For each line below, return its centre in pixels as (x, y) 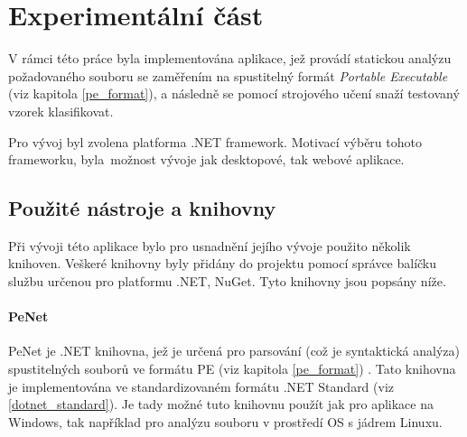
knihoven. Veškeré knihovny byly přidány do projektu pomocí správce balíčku (223, 263)
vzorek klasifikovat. (61, 111)
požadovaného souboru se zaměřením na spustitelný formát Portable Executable (228, 75)
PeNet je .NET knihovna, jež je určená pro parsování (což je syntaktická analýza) (234, 351)
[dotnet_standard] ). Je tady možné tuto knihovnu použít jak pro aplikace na (221, 404)
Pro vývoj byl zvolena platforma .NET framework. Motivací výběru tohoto (215, 141)
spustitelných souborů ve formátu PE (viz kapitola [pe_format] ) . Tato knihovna (232, 369)
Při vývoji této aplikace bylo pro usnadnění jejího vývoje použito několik (210, 245)
